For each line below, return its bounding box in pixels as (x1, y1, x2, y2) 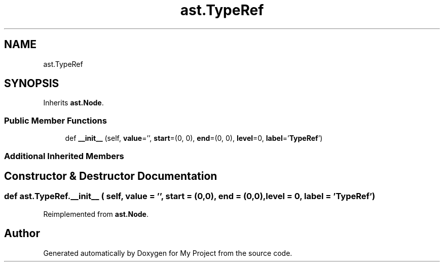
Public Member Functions (4, 115, 107, 126)
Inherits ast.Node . (43, 98, 104, 107)
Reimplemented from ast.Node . (43, 209, 149, 218)
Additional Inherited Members (4, 150, 124, 161)
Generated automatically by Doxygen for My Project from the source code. (43, 248, 292, 257)
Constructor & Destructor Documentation (4, 169, 217, 182)
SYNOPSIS (4, 77, 59, 90)
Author (4, 227, 40, 240)
